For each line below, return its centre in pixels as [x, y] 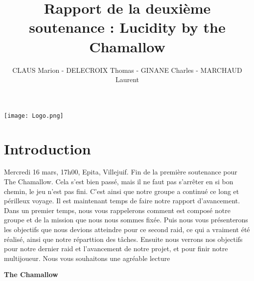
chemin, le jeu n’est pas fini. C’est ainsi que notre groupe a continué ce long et [122, 191]
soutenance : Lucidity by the [127, 27]
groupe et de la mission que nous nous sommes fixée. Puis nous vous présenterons [126, 220]
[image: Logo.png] [34, 116]
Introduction [47, 148]
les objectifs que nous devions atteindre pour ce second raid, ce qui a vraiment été [127, 229]
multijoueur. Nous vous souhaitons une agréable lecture [87, 258]
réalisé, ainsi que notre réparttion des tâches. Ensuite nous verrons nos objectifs [123, 239]
